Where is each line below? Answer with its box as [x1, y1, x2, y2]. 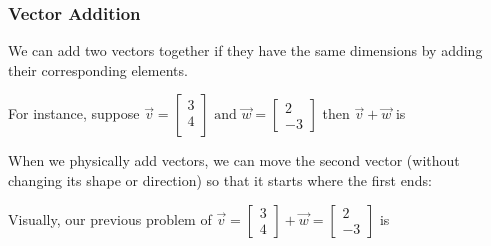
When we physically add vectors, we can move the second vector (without [8, 150, 460, 171]
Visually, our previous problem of [8, 208, 212, 229]
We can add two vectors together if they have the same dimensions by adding [8, 40, 483, 61]
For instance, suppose [8, 103, 140, 124]
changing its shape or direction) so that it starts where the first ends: [8, 170, 432, 190]
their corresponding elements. [8, 59, 188, 80]
